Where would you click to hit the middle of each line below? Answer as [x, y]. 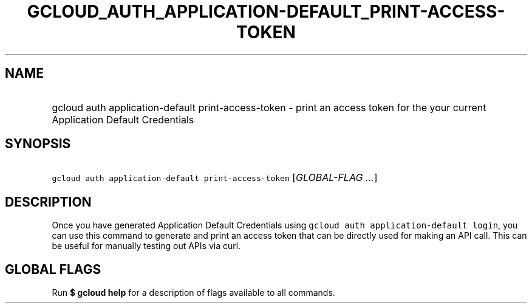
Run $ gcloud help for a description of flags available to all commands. [193, 293]
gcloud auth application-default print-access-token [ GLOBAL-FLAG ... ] [215, 178]
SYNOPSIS [38, 144]
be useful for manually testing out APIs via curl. [146, 246]
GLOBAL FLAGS [53, 269]
